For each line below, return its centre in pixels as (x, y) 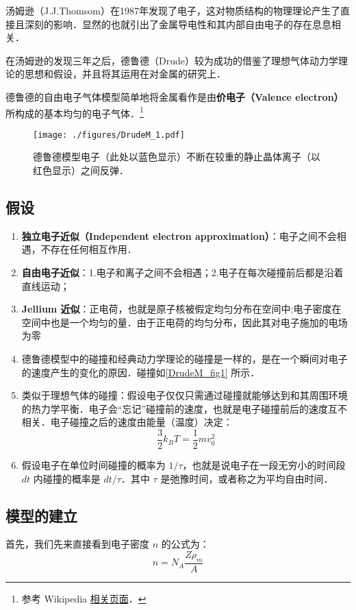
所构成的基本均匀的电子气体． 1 (75, 112)
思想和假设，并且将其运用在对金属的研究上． (125, 74)
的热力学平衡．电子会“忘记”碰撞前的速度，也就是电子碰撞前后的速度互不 (185, 408)
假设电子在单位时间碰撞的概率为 (93, 465)
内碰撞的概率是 (67, 478)
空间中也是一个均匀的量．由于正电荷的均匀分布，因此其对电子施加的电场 (185, 322)
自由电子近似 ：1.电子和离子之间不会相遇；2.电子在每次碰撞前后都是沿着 (182, 272)
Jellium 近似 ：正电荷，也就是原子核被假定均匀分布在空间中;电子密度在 (181, 309)
